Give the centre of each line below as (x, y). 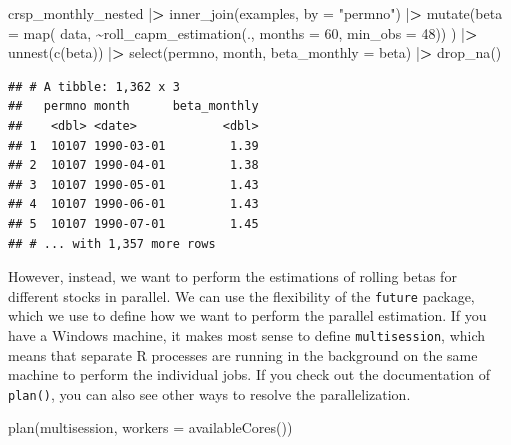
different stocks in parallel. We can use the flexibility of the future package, (241, 295)
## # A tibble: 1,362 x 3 (94, 86)
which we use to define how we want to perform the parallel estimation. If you (247, 315)
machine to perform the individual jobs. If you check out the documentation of (249, 374)
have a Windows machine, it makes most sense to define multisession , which (247, 334)
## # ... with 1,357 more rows (112, 243)
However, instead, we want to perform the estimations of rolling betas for (232, 276)
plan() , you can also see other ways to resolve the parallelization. (209, 393)
